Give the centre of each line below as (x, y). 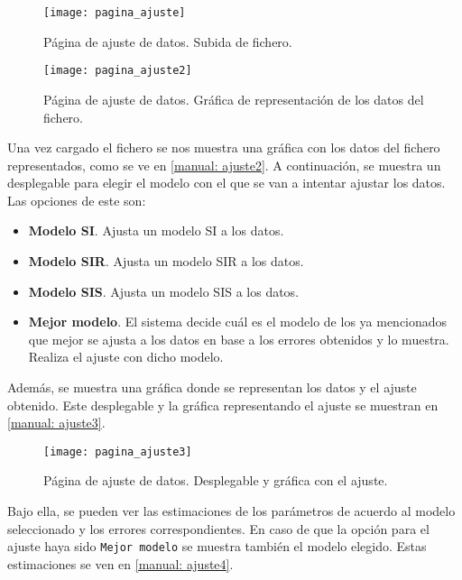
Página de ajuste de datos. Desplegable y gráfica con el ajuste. (216, 480)
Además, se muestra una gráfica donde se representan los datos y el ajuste (212, 387)
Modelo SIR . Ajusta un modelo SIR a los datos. (166, 261)
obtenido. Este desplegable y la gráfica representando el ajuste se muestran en (223, 405)
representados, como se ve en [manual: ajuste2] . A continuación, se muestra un (224, 165)
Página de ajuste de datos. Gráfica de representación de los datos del (234, 99)
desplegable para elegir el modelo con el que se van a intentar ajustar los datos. (226, 183)
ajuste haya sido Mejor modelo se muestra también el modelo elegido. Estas (217, 546)
